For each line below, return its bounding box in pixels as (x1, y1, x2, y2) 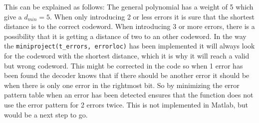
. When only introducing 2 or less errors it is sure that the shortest (50, 11, 255, 21)
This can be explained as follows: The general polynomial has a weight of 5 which (4, 1, 254, 11)
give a (4, 11, 22, 21)
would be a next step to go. (4, 109, 88, 119)
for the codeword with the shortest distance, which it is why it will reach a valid (4, 50, 250, 61)
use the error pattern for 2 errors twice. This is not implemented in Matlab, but (4, 99, 249, 109)
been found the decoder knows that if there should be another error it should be (4, 70, 250, 80)
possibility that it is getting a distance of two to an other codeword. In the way (4, 30, 247, 41)
